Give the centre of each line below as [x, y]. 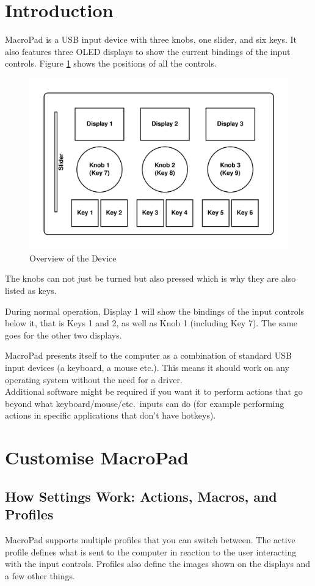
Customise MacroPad [97, 457]
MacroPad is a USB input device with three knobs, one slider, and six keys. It [151, 39]
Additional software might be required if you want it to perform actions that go [154, 391]
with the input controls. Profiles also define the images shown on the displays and [158, 564]
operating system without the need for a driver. [94, 379]
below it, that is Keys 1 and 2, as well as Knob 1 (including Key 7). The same [151, 323]
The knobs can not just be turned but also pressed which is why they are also [150, 278]
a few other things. [40, 575]
